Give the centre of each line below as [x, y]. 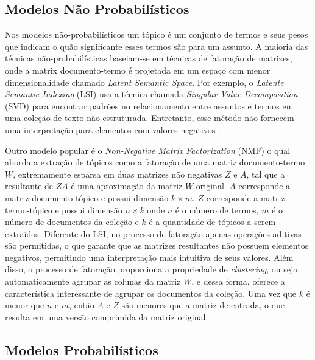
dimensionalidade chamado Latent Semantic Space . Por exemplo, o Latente [144, 82]
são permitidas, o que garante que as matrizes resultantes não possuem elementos [157, 245]
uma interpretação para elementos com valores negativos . [114, 129]
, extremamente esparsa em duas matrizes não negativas [118, 174]
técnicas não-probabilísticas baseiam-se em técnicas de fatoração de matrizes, [149, 58]
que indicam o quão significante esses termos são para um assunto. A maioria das [157, 46]
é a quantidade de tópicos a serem [212, 222]
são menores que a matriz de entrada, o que [203, 305]
